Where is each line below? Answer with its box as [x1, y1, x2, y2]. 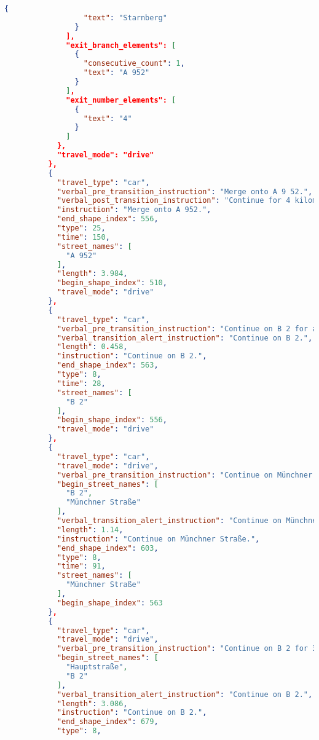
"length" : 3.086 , [57, 699, 128, 708]
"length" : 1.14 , [57, 525, 124, 534]
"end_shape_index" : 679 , [57, 717, 159, 726]
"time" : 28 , [57, 379, 106, 388]
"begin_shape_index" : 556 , [57, 415, 167, 425]
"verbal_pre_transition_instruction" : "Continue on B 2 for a [57, 324, 317, 333]
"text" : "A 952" [83, 68, 150, 77]
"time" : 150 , [57, 232, 110, 242]
